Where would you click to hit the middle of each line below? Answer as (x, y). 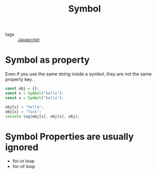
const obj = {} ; (22, 89)
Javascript (29, 40)
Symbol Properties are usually (70, 137)
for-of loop (24, 166)
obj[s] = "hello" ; (24, 107)
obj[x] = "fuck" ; (23, 112)
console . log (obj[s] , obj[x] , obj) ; (43, 116)
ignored (22, 147)
